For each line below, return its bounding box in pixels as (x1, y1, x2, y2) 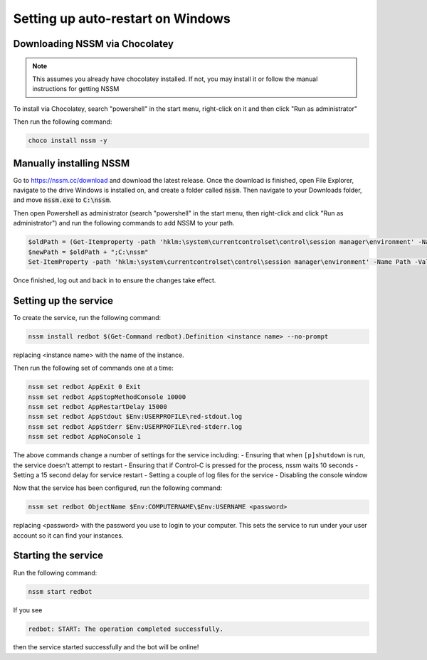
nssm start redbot (28, 587, 93, 595)
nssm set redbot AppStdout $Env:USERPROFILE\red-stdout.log (28, 412, 243, 421)
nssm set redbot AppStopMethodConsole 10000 (28, 393, 186, 401)
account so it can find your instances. (13, 531, 124, 540)
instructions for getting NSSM (32, 85, 120, 93)
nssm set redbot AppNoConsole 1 (28, 432, 142, 441)
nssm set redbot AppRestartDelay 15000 (28, 403, 167, 410)
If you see (13, 605, 43, 614)
